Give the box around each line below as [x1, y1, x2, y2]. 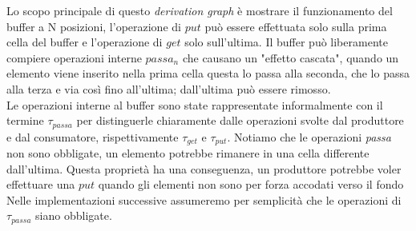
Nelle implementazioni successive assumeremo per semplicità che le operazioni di [6, 191, 402, 208]
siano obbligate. [35, 207, 112, 224]
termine [6, 112, 44, 129]
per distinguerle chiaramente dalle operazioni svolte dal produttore [76, 112, 404, 129]
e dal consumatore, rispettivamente [6, 128, 179, 145]
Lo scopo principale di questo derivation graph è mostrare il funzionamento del [6, 2, 393, 18]
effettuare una [6, 176, 75, 193]
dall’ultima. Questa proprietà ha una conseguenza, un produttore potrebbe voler [6, 160, 402, 177]
